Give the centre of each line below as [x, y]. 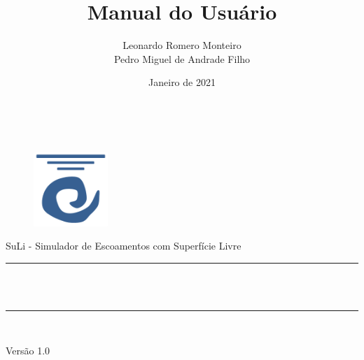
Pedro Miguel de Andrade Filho [182, 58]
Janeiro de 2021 [182, 82]
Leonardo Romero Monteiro [182, 45]
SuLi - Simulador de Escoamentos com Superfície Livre [124, 246]
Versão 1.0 [28, 351]
